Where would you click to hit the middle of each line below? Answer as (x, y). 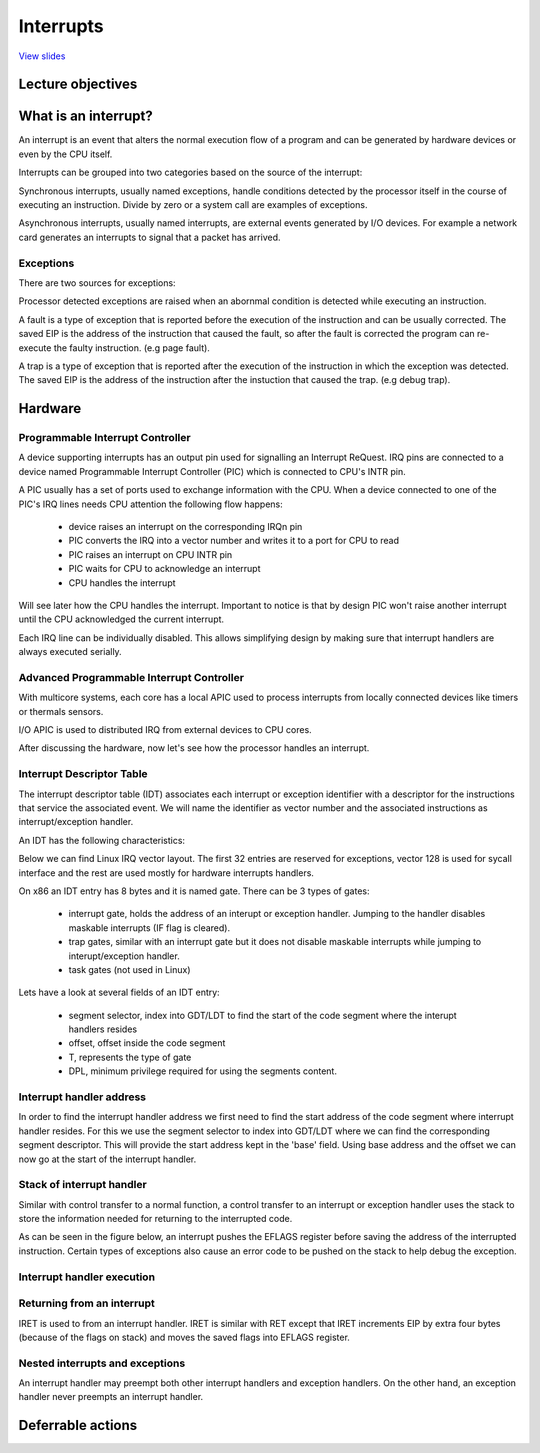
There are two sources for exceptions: (97, 282)
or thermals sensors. (61, 711)
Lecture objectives (78, 84)
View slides (42, 56)
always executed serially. (70, 652)
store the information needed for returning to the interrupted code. (155, 1219)
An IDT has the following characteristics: (101, 840)
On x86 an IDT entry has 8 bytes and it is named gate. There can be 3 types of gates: (194, 891)
